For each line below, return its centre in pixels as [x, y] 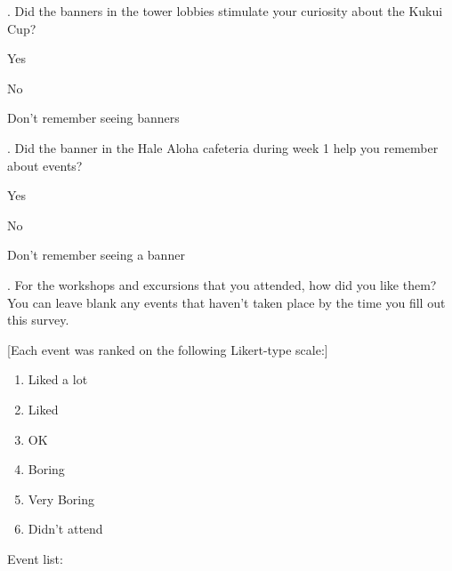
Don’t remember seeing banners [93, 118]
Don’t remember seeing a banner [96, 255]
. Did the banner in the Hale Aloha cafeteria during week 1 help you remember [223, 147]
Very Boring [61, 499]
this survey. [38, 320]
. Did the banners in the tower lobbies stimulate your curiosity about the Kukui [225, 11]
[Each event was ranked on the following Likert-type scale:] [168, 349]
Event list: [35, 558]
